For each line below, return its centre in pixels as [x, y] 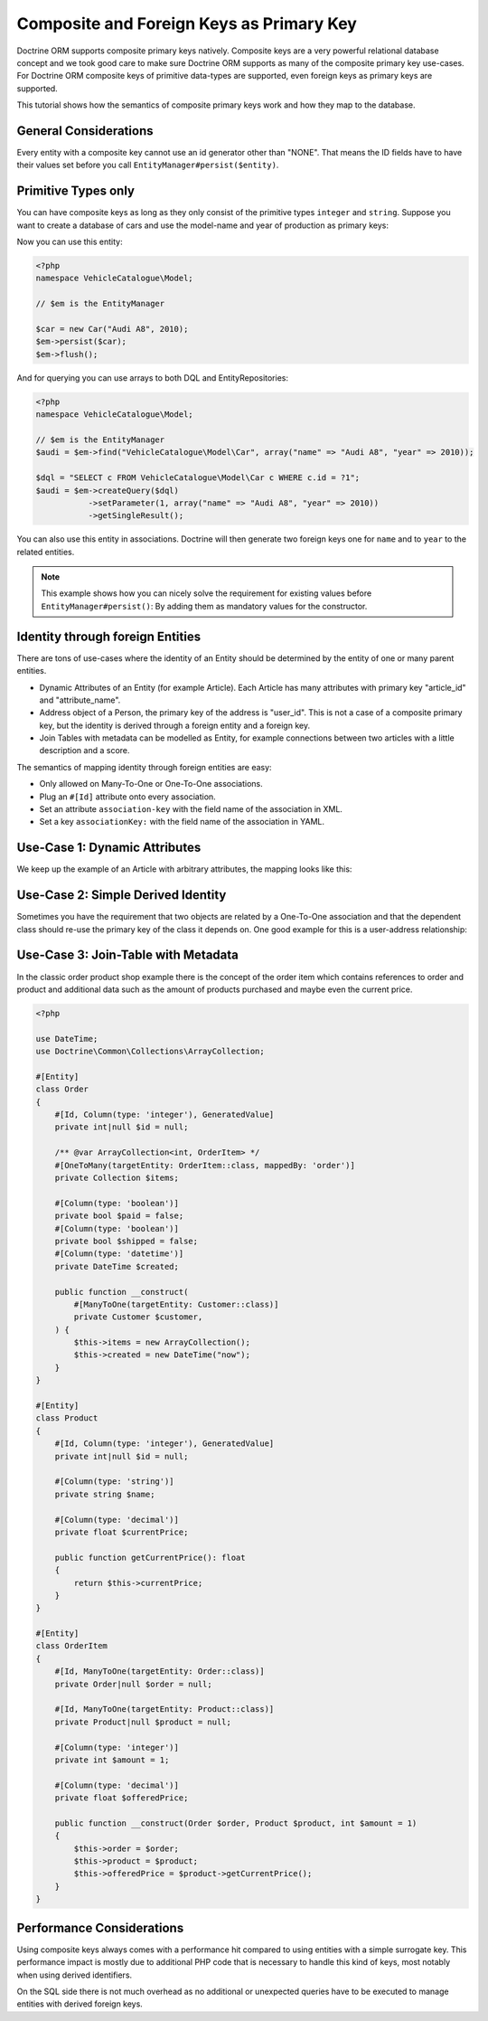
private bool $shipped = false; [127, 1241]
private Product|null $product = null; [143, 1722]
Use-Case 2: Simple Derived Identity [122, 895]
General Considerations [85, 131]
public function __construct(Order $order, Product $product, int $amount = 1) [236, 1823]
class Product [67, 1418]
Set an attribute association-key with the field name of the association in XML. [191, 809]
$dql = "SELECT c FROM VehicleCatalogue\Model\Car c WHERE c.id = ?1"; [198, 478]
